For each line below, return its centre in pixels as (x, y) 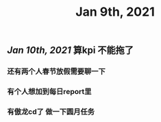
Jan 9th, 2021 (115, 12)
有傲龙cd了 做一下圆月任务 (51, 112)
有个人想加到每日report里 (49, 92)
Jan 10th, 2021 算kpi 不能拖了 (71, 50)
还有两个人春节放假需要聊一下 (57, 71)
